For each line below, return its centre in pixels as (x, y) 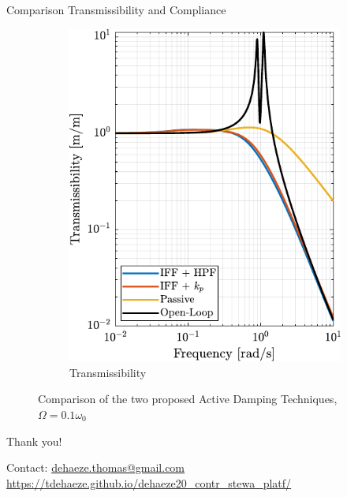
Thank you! (34, 441)
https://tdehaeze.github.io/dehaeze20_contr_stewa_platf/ (149, 482)
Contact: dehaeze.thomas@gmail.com (96, 467)
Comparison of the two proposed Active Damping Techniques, (188, 399)
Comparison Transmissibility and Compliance (116, 9)
